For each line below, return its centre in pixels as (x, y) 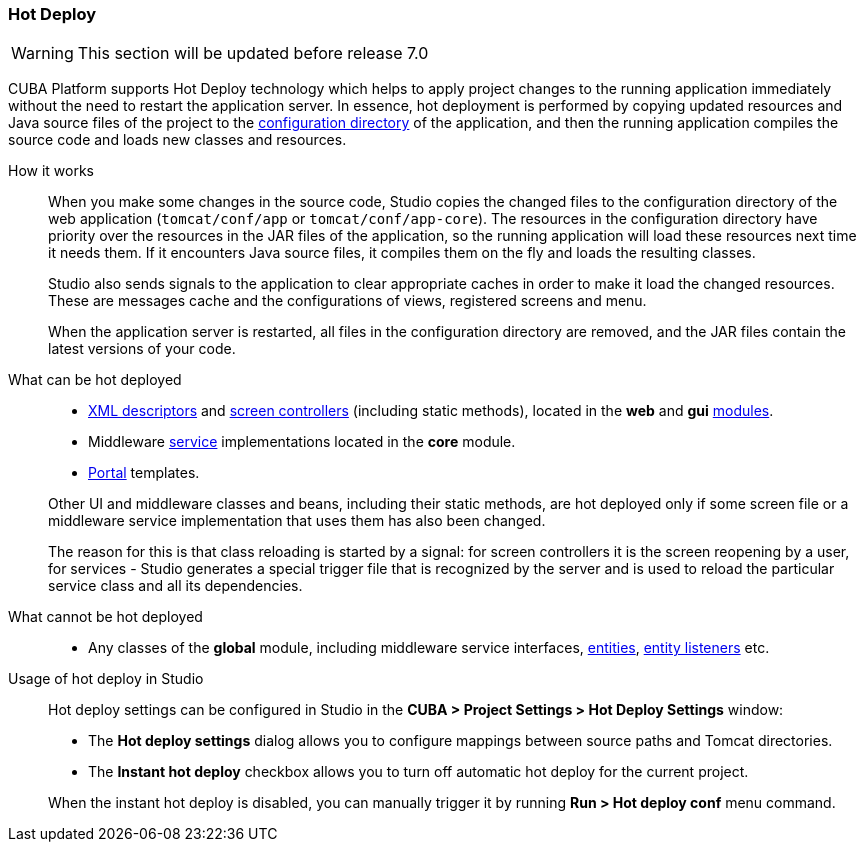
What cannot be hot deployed (105, 617)
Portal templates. (144, 473)
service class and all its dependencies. (175, 586)
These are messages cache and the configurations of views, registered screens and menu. (347, 301)
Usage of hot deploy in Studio (106, 679)
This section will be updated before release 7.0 (253, 53)
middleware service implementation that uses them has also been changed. (297, 521)
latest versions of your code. (142, 349)
